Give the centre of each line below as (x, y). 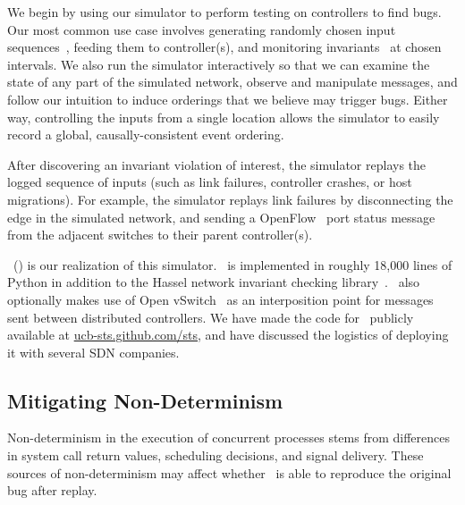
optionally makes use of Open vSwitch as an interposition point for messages (220, 299)
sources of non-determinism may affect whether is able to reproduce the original (229, 472)
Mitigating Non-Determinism (145, 400)
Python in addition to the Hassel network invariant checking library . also (214, 282)
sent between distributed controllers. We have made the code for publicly (211, 317)
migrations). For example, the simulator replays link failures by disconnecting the (230, 199)
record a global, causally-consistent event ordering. (146, 135)
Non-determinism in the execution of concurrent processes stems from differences (228, 438)
